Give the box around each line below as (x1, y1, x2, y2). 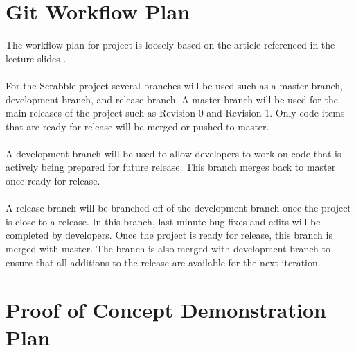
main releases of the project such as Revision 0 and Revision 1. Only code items (6, 105, 345, 120)
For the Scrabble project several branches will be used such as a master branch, (6, 78, 344, 92)
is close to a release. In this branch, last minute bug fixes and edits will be (6, 214, 321, 228)
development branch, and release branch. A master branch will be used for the (6, 92, 338, 106)
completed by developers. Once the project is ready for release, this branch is (6, 228, 332, 242)
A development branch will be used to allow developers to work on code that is (6, 146, 341, 160)
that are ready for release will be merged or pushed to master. (6, 119, 269, 133)
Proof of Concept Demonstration (6, 296, 326, 324)
